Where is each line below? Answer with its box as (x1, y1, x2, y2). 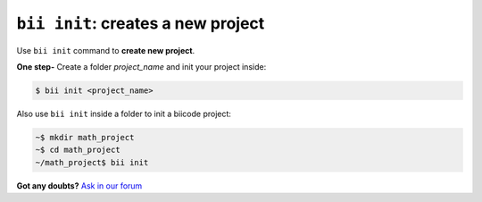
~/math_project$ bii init (35, 157, 149, 167)
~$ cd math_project (35, 145, 120, 156)
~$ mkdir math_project (35, 132, 135, 142)
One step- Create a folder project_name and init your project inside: (16, 61, 267, 72)
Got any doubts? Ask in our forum (16, 180, 143, 191)
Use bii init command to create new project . (16, 45, 195, 55)
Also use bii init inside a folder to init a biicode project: (16, 108, 232, 119)
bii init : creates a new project (16, 13, 265, 33)
